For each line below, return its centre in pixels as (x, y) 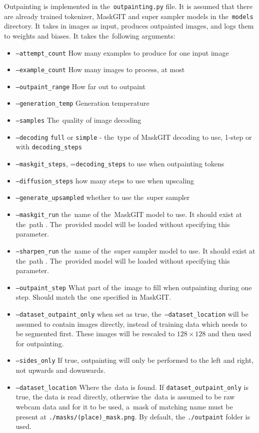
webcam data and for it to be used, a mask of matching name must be (124, 406)
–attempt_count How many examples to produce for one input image (122, 52)
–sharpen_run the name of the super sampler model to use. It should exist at (135, 250)
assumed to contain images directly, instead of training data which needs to (131, 323)
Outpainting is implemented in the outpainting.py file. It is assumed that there (128, 6)
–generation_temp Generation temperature (82, 103)
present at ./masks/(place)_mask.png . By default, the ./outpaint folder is (133, 416)
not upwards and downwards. (60, 370)
